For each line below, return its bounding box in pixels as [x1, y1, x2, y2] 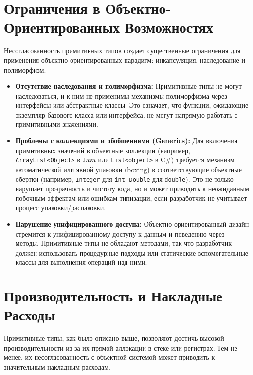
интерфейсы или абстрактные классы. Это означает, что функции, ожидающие [15, 100, 249, 110]
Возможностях [125, 17, 213, 37]
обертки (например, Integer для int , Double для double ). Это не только [15, 174, 234, 184]
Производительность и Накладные [4, 286, 222, 306]
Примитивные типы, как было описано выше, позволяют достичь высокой [4, 333, 224, 343]
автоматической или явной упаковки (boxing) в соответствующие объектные [15, 164, 242, 174]
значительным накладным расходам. [4, 362, 110, 372]
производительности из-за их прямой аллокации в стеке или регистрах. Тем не [4, 342, 237, 353]
